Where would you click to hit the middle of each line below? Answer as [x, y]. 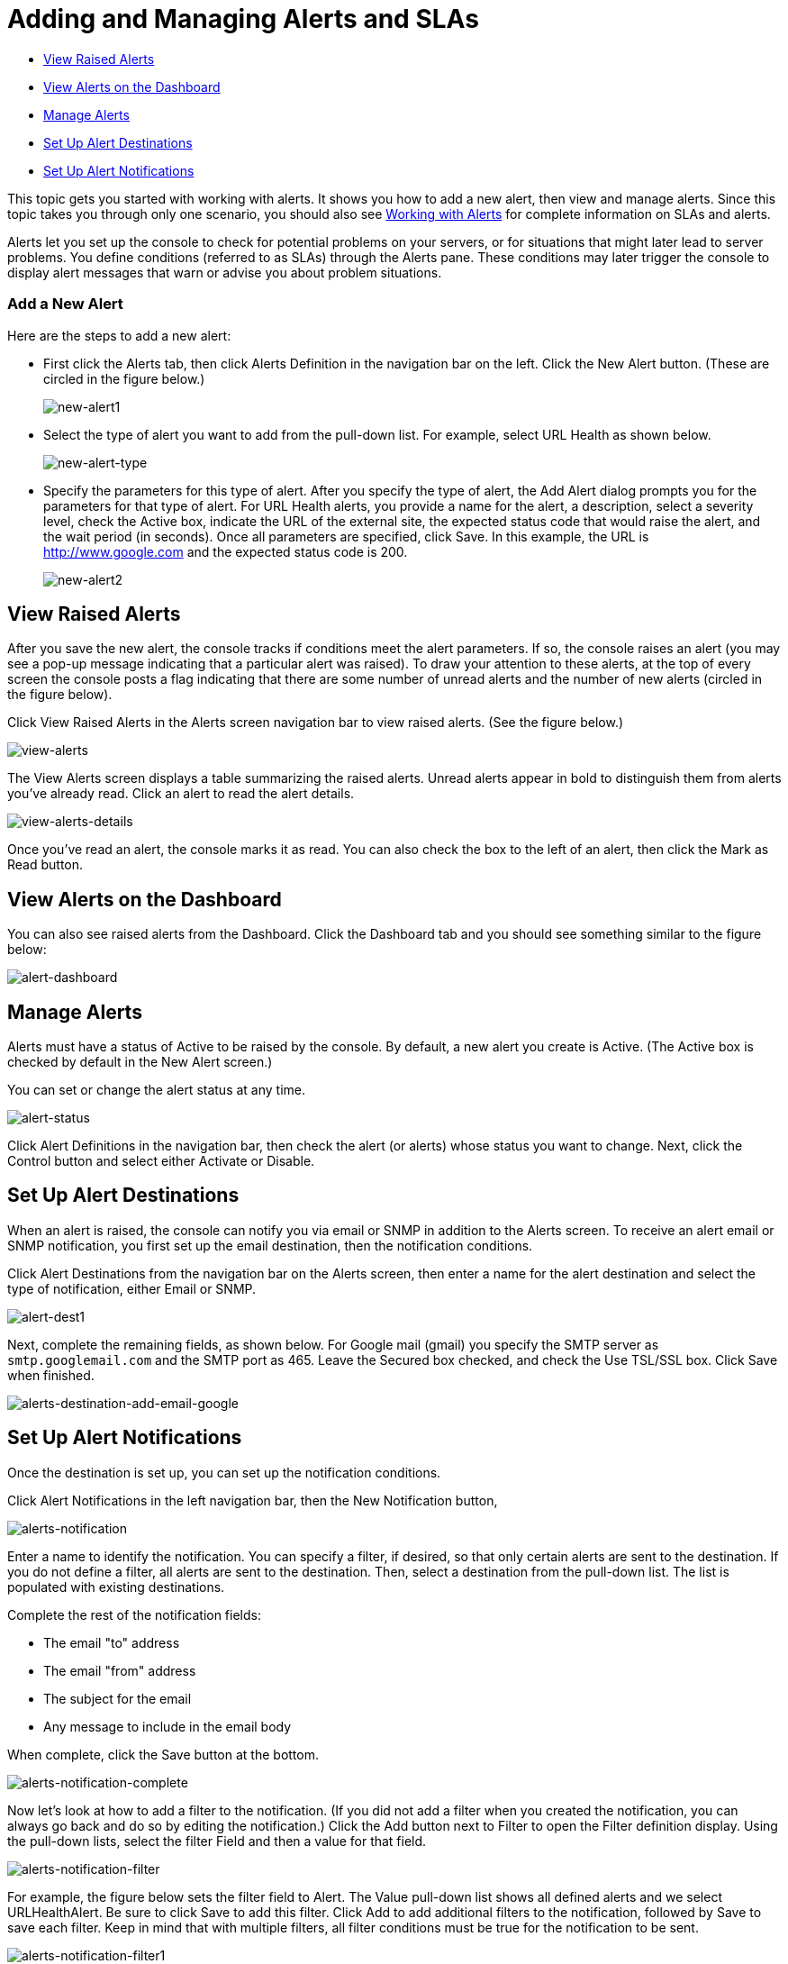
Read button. [45, 865]
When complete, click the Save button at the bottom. [163, 1754]
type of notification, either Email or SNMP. [132, 1288]
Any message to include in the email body [168, 1726]
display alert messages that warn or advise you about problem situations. [225, 272]
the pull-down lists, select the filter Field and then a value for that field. [217, 1841]
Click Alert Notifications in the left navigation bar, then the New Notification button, [253, 1500]
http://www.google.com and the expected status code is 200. [226, 551]
